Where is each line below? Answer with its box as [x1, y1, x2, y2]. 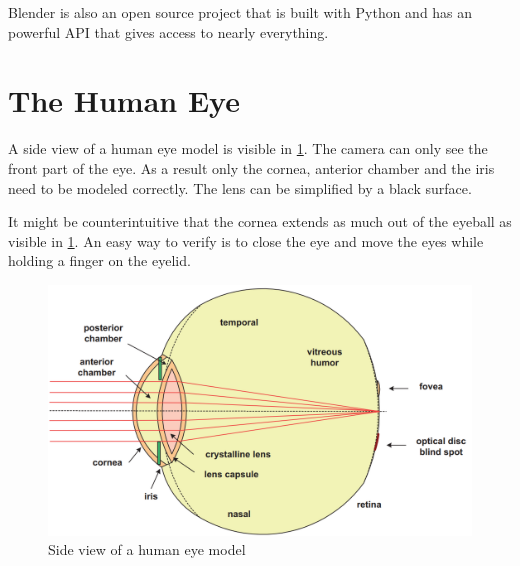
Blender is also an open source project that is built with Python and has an [8, 2, 473, 22]
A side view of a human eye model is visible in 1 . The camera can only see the [8, 138, 488, 159]
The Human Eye [8, 80, 240, 121]
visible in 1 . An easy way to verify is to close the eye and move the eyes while [8, 230, 484, 251]
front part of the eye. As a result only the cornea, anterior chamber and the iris [8, 157, 495, 178]
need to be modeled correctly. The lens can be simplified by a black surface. [8, 177, 472, 198]
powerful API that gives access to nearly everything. [8, 21, 329, 42]
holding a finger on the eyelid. [8, 250, 191, 271]
